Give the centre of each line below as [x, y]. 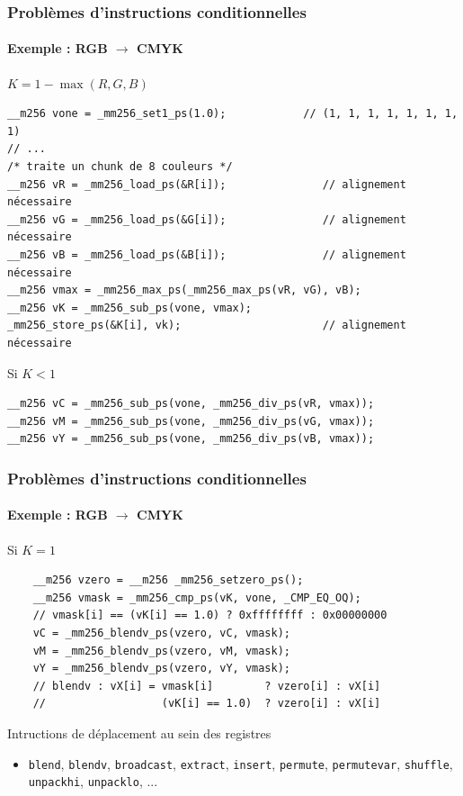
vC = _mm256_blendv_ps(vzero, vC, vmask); [161, 633]
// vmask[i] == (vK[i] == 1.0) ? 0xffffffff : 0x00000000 [210, 615]
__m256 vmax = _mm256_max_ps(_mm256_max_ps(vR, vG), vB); [184, 290]
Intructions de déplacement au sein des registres [139, 733]
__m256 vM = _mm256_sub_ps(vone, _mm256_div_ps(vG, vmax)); [191, 421]
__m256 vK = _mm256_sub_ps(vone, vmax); [130, 308]
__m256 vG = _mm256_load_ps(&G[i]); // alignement [207, 219]
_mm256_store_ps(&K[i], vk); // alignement [207, 326]
